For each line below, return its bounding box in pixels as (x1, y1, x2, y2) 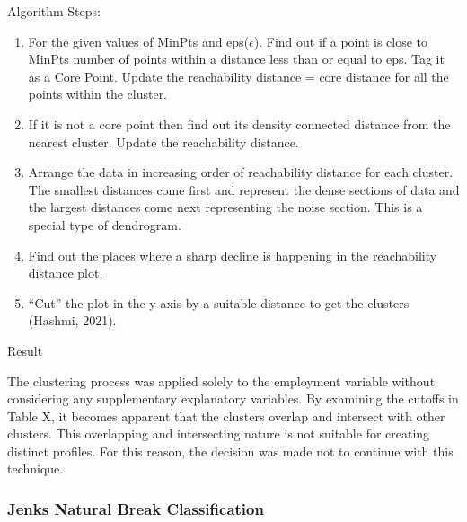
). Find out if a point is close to (253, 31, 428, 50)
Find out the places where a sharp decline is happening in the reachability (28, 245, 437, 264)
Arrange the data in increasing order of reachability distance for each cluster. (28, 163, 454, 181)
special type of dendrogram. (28, 215, 181, 234)
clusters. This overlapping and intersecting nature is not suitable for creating (7, 424, 430, 443)
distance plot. (28, 263, 103, 282)
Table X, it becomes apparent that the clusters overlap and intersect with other (7, 406, 445, 425)
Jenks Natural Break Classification (7, 497, 264, 519)
